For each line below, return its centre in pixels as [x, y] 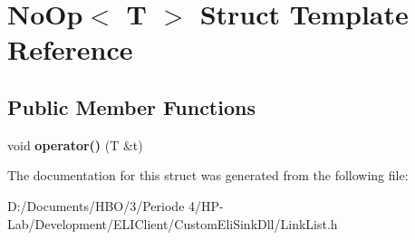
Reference [70, 49]
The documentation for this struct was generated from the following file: [208, 175]
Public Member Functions [131, 106]
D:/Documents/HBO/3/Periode [96, 205]
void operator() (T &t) [75, 144]
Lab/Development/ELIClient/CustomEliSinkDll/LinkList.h [173, 223]
